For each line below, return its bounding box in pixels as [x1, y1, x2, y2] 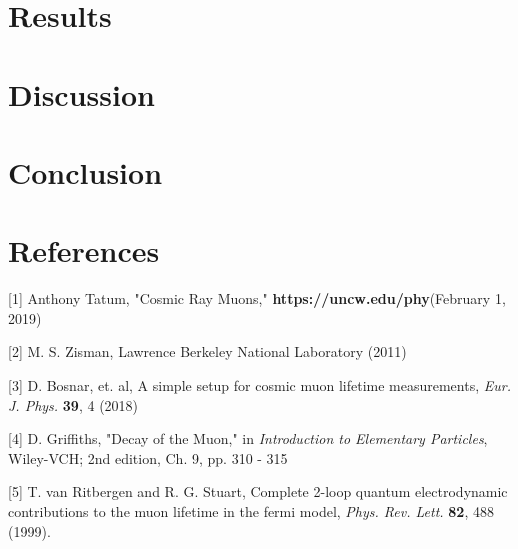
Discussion [8, 73, 155, 114]
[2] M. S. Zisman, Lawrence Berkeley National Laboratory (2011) [8, 341, 407, 362]
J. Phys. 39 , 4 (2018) [8, 394, 139, 415]
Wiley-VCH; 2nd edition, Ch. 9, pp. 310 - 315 [8, 447, 288, 468]
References [8, 230, 160, 271]
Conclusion [8, 151, 163, 192]
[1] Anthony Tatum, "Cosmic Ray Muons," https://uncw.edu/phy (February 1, [8, 288, 506, 309]
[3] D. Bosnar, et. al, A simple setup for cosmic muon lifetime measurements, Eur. [8, 375, 511, 396]
